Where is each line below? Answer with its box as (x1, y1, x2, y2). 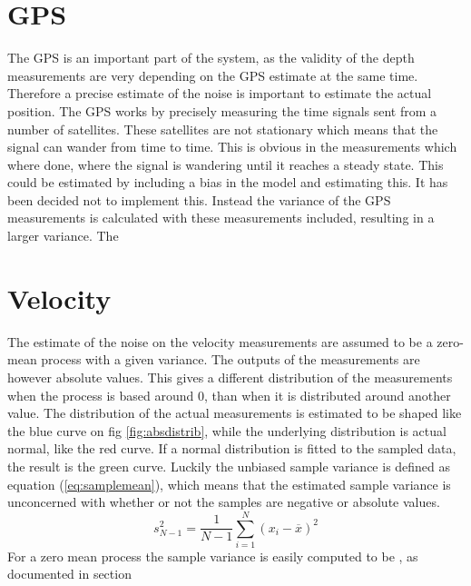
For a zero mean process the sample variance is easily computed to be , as (7, 546, 418, 565)
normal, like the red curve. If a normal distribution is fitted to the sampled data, (7, 439, 456, 458)
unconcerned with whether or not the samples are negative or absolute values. (7, 492, 440, 512)
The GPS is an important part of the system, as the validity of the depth (7, 48, 415, 67)
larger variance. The (7, 226, 119, 245)
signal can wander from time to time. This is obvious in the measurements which (7, 137, 457, 156)
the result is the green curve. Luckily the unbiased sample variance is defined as (7, 456, 451, 475)
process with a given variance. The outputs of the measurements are (41, 350, 420, 369)
